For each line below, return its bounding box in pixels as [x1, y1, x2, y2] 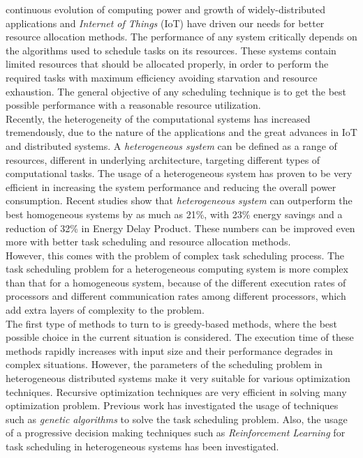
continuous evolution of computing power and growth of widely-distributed [6, 2, 326, 16]
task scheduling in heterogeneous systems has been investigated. [6, 439, 279, 453]
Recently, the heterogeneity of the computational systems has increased [6, 111, 311, 125]
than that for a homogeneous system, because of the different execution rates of [6, 275, 346, 289]
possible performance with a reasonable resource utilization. [6, 98, 261, 112]
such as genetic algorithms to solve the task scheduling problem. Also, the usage [6, 411, 348, 426]
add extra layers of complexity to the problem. [6, 303, 205, 317]
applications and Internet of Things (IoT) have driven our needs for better [6, 15, 325, 30]
